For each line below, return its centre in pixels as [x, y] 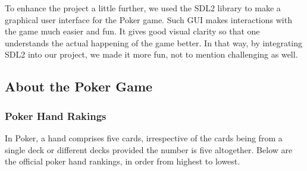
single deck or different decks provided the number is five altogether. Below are [149, 149]
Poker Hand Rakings [56, 115]
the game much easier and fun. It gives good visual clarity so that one [132, 31]
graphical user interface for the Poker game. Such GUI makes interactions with [148, 19]
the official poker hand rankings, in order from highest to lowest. [123, 161]
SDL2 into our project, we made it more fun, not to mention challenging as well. [151, 54]
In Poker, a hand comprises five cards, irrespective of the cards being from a [144, 137]
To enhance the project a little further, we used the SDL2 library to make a [143, 8]
